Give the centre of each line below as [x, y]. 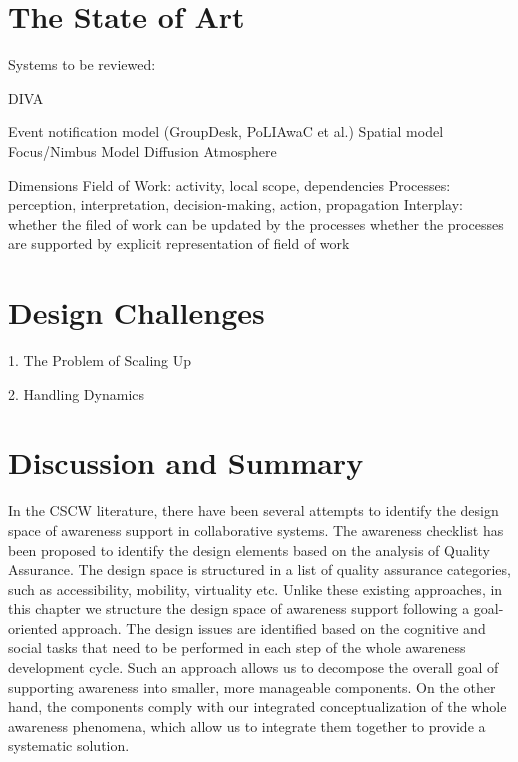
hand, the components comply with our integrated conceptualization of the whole [257, 706]
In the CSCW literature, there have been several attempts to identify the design [253, 510]
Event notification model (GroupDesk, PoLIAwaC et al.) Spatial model [226, 131]
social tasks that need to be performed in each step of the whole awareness [237, 647]
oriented [33, 627]
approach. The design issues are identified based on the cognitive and [274, 627]
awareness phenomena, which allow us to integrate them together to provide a [247, 725]
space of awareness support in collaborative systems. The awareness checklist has [256, 529]
